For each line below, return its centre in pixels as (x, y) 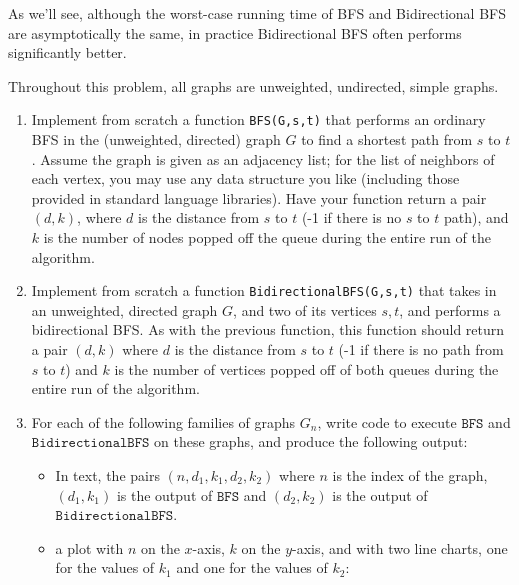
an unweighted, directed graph (124, 309)
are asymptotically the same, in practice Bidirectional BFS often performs (235, 32)
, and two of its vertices (305, 309)
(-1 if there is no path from (421, 349)
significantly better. (67, 52)
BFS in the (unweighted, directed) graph (156, 139)
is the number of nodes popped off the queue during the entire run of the (267, 237)
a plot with (89, 547)
